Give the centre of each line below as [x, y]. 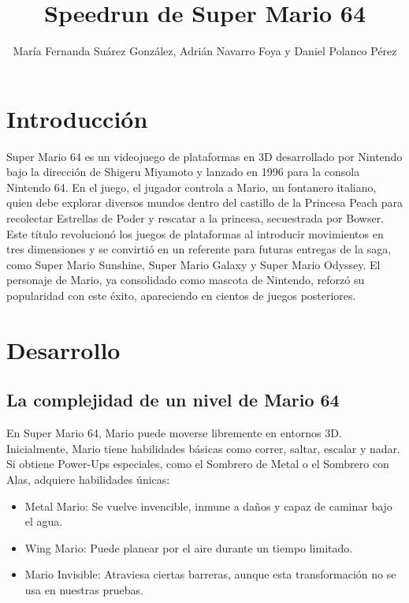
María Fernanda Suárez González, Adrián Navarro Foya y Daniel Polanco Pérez [205, 51]
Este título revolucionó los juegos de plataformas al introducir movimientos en [195, 233]
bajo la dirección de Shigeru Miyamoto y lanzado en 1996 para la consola [183, 172]
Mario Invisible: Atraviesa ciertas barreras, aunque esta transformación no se [210, 574]
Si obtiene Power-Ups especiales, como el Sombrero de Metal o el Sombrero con [198, 464]
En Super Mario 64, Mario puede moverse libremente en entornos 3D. [174, 433]
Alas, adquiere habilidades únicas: [88, 479]
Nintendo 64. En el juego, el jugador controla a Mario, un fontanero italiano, [191, 187]
